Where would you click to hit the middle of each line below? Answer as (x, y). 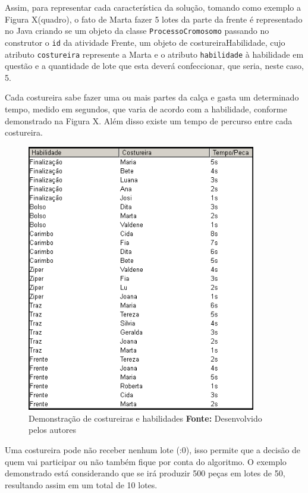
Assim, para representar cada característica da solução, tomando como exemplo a (153, 7)
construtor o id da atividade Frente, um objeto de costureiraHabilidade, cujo (145, 42)
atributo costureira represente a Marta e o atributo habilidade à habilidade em (154, 54)
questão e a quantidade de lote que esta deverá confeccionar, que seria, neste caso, (154, 66)
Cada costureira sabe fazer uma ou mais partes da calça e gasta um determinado (152, 97)
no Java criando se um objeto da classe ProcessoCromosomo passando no (137, 31)
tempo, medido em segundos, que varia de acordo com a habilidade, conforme (146, 109)
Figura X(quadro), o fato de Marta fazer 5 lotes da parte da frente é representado (154, 19)
